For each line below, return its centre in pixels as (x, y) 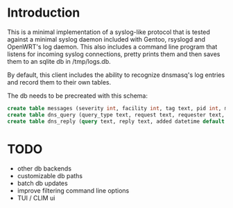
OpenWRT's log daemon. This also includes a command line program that (112, 46)
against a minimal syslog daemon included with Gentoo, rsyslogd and (106, 39)
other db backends (44, 168)
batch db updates (42, 183)
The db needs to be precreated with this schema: (77, 96)
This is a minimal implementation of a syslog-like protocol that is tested (109, 32)
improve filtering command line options (73, 190)
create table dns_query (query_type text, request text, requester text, (116, 115)
